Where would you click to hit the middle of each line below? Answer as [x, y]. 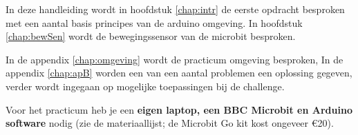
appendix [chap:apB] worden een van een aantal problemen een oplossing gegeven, [179, 73]
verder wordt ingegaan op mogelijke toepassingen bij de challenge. [145, 86]
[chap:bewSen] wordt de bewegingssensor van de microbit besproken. [151, 36]
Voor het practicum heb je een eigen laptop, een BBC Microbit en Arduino [179, 109]
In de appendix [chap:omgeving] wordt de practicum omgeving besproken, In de [175, 59]
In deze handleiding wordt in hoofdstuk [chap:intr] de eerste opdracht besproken [175, 9]
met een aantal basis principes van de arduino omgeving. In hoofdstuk [154, 22]
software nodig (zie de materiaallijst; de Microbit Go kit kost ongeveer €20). [170, 123]
